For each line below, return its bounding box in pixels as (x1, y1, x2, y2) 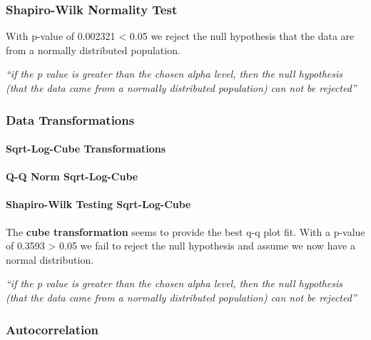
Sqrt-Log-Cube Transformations (6, 141, 166, 156)
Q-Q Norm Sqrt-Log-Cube (6, 169, 138, 184)
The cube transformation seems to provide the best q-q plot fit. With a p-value (6, 224, 365, 239)
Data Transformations (6, 110, 135, 128)
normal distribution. (6, 252, 94, 267)
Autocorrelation (6, 320, 99, 338)
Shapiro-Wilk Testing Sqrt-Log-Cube (6, 197, 191, 212)
